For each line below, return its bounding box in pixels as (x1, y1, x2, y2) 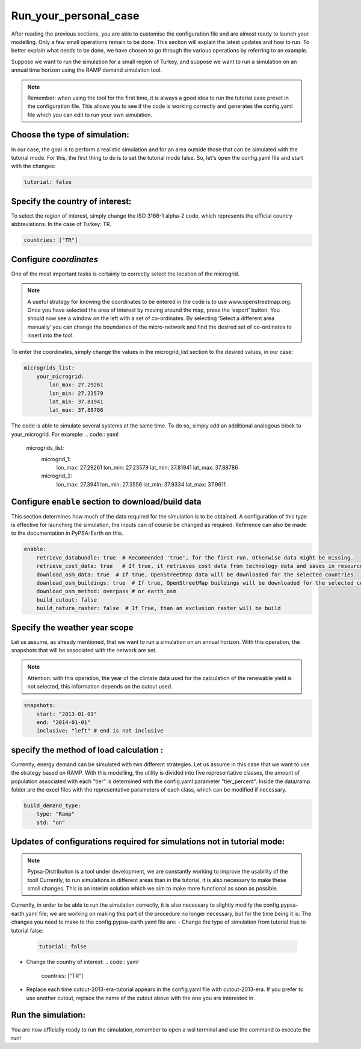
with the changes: (11, 163, 56, 170)
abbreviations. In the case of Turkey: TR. (11, 221, 111, 228)
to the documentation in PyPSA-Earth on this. (11, 529, 123, 537)
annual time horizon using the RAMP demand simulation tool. (11, 66, 162, 74)
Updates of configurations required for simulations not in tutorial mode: (11, 837, 285, 847)
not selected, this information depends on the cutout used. (27, 683, 173, 690)
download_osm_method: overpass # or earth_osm (36, 588, 177, 595)
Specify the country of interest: (11, 196, 132, 206)
